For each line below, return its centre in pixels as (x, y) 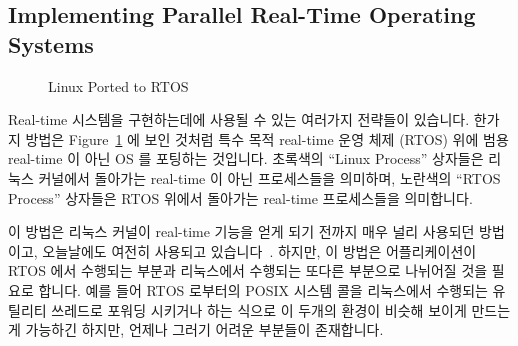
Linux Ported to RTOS (118, 85)
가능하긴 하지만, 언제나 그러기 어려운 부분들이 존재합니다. (204, 329)
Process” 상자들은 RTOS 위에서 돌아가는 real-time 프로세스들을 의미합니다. (240, 197)
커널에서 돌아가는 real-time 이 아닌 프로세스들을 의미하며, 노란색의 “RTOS (269, 177)
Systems (51, 43)
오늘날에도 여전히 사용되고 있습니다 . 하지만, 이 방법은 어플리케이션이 (259, 250)
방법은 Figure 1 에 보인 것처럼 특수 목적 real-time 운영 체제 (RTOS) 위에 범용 (267, 138)
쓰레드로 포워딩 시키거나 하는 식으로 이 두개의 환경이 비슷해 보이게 (259, 309)
